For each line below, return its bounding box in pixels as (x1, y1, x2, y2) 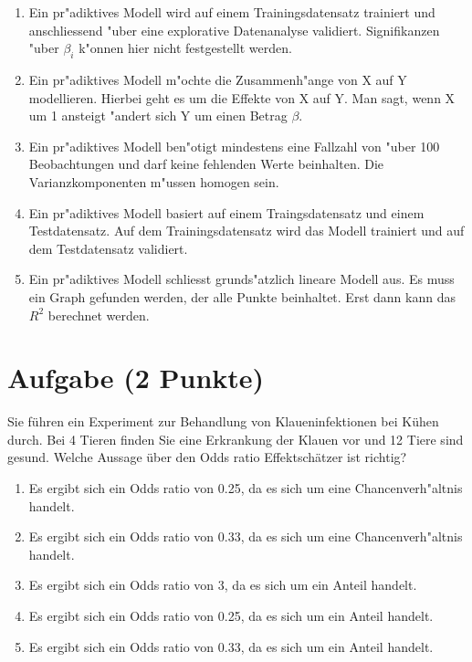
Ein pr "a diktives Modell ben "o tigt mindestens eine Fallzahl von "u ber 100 (28, 136, 440, 155)
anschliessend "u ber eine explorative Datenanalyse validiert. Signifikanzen (28, 20, 440, 39)
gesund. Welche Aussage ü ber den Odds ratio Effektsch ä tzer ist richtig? (7, 447, 407, 467)
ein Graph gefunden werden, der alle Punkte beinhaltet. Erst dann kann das (28, 287, 456, 306)
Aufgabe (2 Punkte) (7, 359, 265, 396)
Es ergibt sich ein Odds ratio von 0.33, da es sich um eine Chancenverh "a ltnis (28, 527, 463, 546)
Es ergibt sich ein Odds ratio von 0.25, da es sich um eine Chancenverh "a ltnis (28, 478, 463, 498)
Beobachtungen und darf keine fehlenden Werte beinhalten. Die (28, 154, 384, 173)
